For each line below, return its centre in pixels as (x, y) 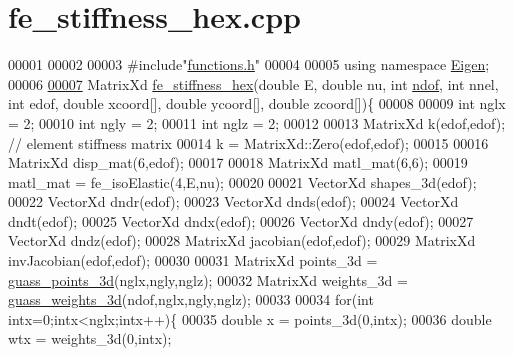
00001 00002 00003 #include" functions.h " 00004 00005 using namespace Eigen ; (249, 64)
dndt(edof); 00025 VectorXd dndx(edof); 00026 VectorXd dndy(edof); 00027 (241, 220)
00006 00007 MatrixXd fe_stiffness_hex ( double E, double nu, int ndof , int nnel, (253, 83)
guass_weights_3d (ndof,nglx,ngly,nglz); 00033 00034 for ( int (191, 299)
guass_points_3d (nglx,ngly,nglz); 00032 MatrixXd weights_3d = (208, 279)
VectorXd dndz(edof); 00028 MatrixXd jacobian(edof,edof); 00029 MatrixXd (242, 240)
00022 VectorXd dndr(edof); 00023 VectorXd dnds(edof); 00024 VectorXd (233, 201)
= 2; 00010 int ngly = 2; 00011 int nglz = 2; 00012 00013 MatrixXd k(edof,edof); (257, 122)
